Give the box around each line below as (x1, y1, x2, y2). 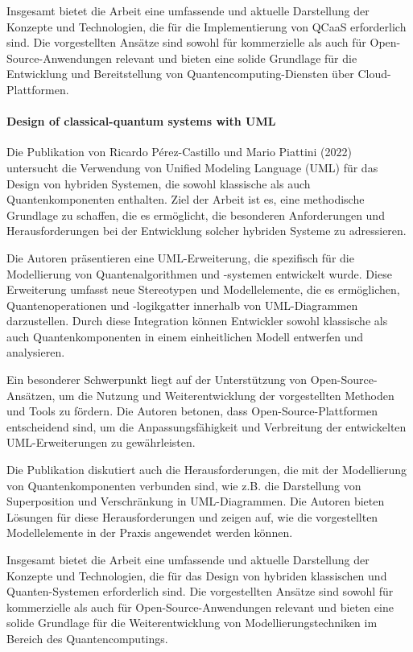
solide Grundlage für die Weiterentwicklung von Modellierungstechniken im (6, 614, 378, 631)
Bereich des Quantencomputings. (6, 629, 168, 646)
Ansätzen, (6, 386, 56, 403)
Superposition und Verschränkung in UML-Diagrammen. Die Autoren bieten (6, 493, 385, 510)
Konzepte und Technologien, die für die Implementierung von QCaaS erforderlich (6, 18, 407, 35)
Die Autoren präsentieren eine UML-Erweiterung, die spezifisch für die (6, 249, 354, 266)
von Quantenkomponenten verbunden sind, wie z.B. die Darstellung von (6, 477, 361, 493)
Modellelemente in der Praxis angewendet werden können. (6, 524, 293, 541)
